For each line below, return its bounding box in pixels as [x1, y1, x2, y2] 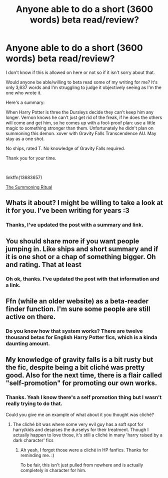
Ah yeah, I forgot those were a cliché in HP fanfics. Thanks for [20, 446, 148, 453]
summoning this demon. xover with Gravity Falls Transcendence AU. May [5, 130, 156, 136]
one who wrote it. [5, 89, 42, 95]
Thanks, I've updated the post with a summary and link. [5, 221, 143, 228]
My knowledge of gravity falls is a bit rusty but [5, 355, 153, 364]
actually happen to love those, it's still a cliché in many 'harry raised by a [12, 431, 163, 438]
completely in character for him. [20, 467, 86, 473]
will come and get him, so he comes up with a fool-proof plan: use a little [5, 119, 155, 125]
